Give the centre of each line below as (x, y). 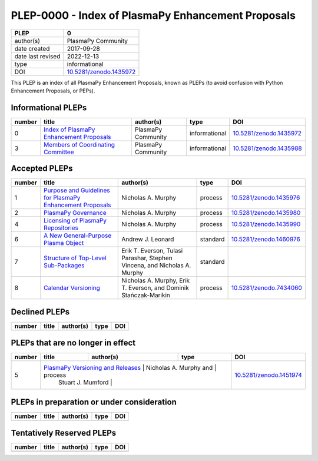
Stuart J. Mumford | (85, 383)
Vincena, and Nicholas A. (156, 266)
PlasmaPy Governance (75, 213)
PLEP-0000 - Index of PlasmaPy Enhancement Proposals (153, 15)
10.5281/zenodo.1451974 (269, 375)
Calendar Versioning (72, 288)
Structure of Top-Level (75, 258)
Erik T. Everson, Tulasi (152, 251)
